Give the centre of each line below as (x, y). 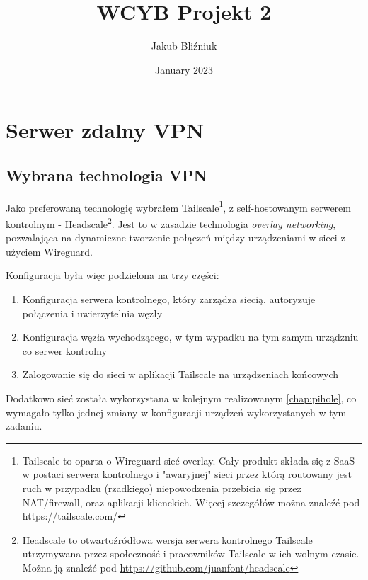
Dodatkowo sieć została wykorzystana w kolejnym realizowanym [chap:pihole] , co (181, 398)
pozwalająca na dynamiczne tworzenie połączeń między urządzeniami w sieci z (176, 238)
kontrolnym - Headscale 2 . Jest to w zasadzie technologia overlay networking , (171, 222)
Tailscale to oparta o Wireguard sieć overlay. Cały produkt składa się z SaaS (189, 460)
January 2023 (184, 69)
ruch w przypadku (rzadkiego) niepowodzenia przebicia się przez (162, 488)
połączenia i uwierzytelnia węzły (92, 313)
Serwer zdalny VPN (105, 130)
